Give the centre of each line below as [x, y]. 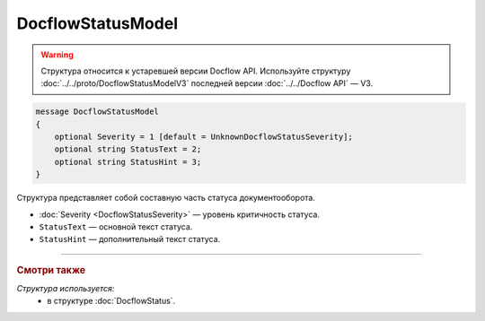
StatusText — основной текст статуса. [116, 227]
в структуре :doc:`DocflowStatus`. [111, 301]
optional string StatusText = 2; [128, 149]
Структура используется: [66, 289]
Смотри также [51, 270]
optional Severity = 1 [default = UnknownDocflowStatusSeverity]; [204, 137]
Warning [57, 55]
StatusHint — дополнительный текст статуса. [130, 239]
